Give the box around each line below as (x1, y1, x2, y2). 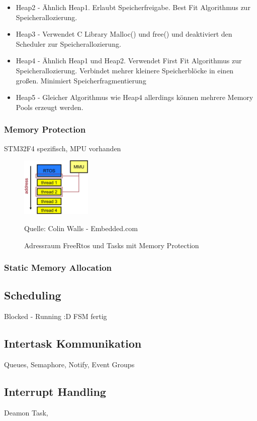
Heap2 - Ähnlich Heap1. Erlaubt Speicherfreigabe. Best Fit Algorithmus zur (16, 2, 250, 12)
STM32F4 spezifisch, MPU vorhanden (4, 143, 121, 153)
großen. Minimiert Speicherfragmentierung (16, 75, 146, 85)
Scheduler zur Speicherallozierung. (16, 38, 121, 49)
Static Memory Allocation (4, 261, 112, 274)
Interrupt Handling (4, 384, 106, 399)
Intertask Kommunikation (4, 336, 142, 351)
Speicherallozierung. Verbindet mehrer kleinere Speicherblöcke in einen (16, 65, 234, 75)
